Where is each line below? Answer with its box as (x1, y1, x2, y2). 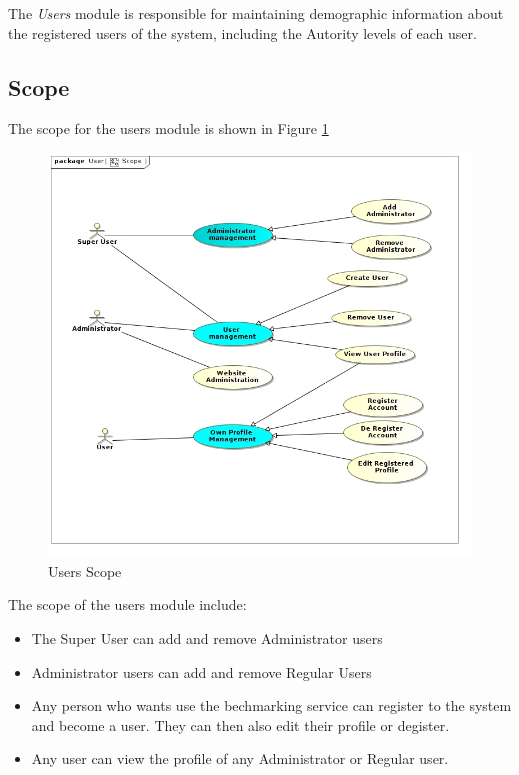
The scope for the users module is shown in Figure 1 (8, 118, 329, 139)
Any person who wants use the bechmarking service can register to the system (31, 695, 512, 716)
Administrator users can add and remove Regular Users (31, 661, 372, 682)
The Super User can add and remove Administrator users (31, 628, 383, 648)
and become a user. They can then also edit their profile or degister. (31, 714, 450, 735)
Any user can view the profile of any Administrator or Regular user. (31, 748, 449, 769)
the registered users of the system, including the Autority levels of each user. (8, 22, 477, 43)
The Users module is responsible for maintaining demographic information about (8, 3, 504, 23)
